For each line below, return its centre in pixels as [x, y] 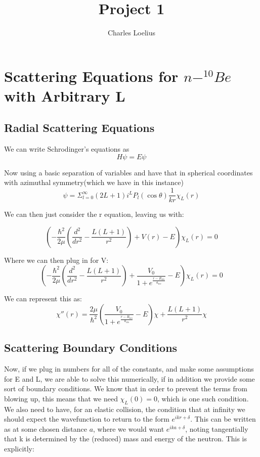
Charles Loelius [132, 33]
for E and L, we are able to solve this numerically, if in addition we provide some [129, 378]
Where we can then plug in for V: [56, 260]
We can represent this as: [43, 299]
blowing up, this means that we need [61, 398]
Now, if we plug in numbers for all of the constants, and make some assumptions [129, 369]
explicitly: [19, 449]
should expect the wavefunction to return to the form [87, 419]
